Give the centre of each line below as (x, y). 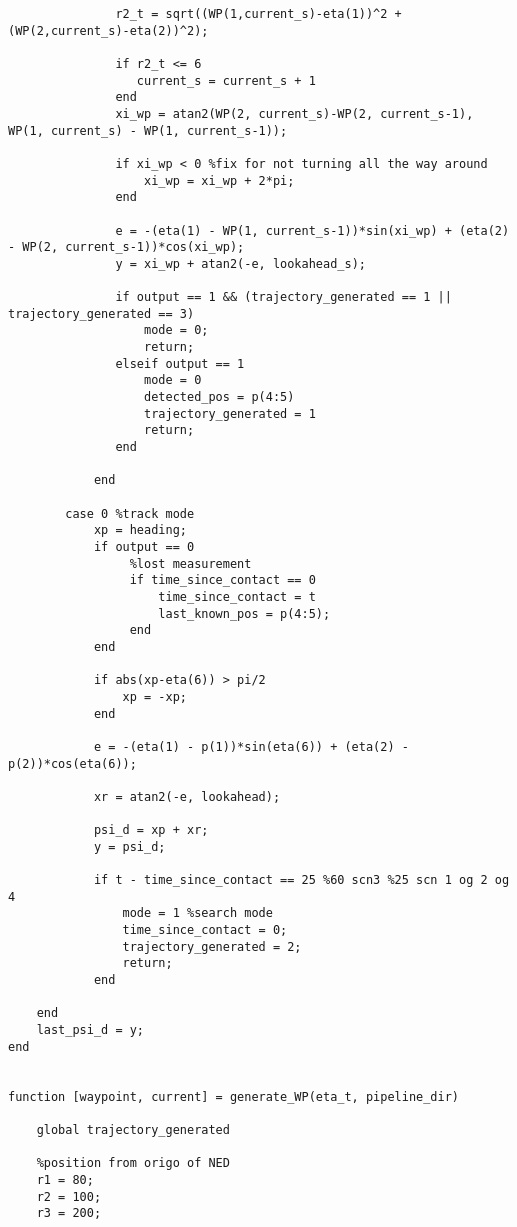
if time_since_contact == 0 (222, 580)
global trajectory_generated (133, 1129)
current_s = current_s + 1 (226, 80)
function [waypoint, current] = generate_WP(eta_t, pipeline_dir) (234, 1096)
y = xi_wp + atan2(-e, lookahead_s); (240, 263)
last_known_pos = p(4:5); (244, 613)
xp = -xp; (154, 696)
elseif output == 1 (180, 363)
